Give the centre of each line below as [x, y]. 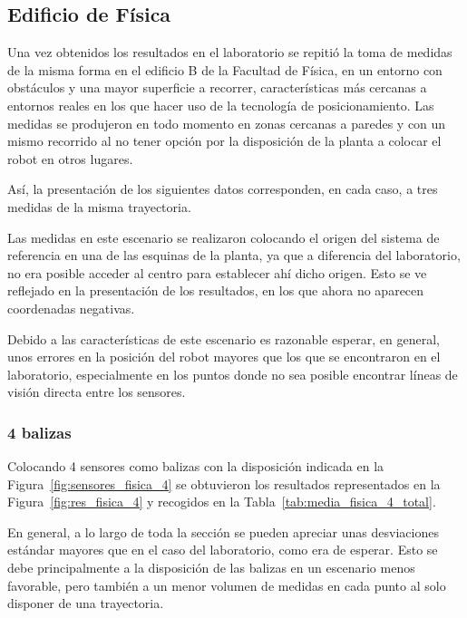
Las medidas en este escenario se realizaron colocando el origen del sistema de [224, 237]
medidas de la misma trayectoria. [99, 206]
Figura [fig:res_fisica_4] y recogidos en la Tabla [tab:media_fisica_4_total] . [222, 502]
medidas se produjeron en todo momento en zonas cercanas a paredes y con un [227, 123]
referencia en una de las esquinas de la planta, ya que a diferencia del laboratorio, [234, 255]
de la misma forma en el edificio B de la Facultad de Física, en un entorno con [225, 69]
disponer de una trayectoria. [86, 603]
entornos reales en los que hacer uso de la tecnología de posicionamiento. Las [221, 105]
